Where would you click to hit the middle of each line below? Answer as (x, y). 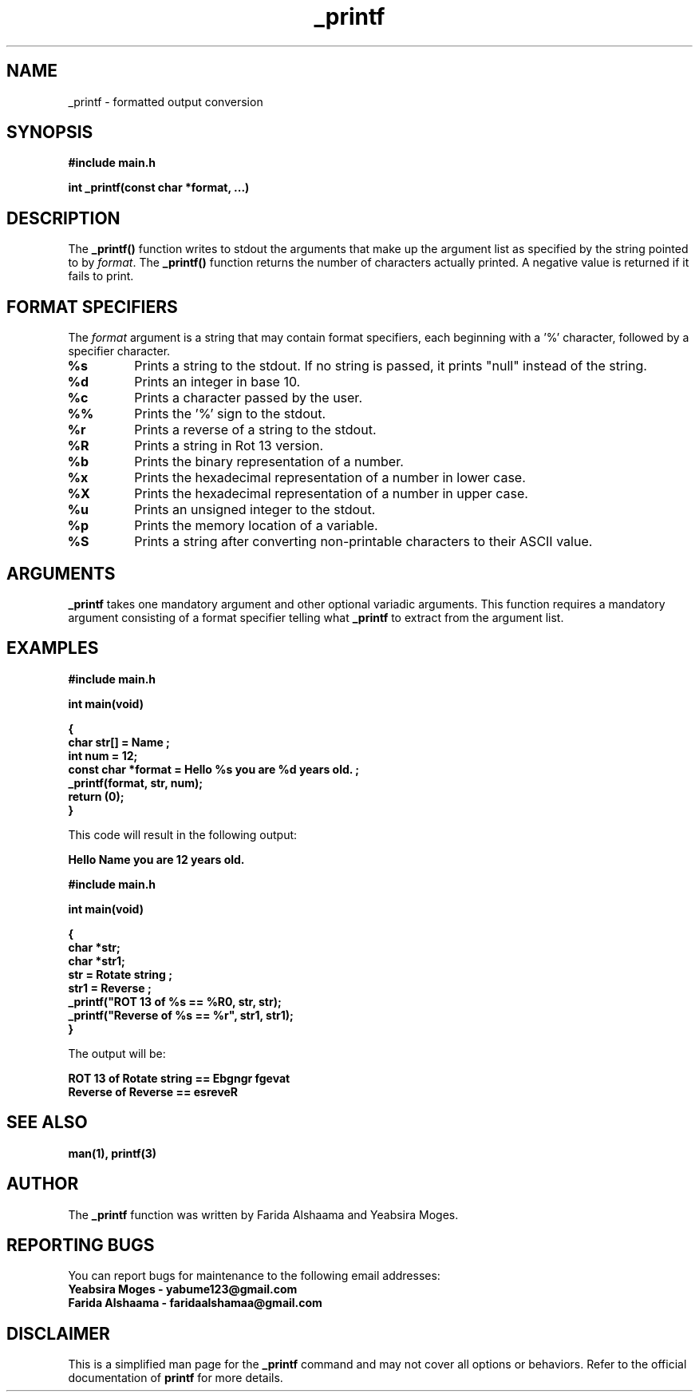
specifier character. (119, 351)
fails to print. (101, 276)
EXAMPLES (53, 648)
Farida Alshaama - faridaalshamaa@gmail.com (195, 1303)
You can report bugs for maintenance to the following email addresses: (254, 1276)
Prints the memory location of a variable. (256, 526)
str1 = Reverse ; (110, 988)
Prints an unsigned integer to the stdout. (255, 510)
